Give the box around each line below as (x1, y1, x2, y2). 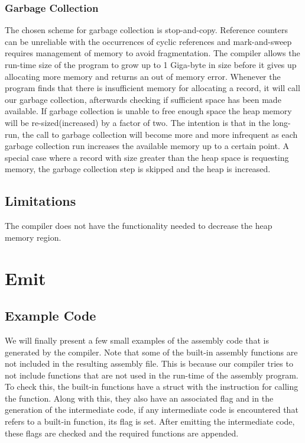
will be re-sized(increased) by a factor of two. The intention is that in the (5, 116, 270, 128)
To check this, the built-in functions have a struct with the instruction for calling (5, 380, 298, 393)
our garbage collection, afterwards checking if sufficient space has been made (5, 93, 281, 105)
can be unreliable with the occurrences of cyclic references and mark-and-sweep (5, 35, 292, 47)
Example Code (5, 306, 96, 325)
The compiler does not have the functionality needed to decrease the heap (5, 219, 272, 232)
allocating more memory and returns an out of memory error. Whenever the (5, 70, 281, 82)
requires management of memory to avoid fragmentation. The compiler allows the (5, 47, 300, 59)
